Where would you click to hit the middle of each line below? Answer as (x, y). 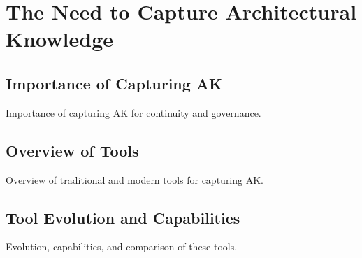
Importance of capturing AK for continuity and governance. (133, 112)
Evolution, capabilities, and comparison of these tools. (122, 246)
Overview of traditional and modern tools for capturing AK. (135, 179)
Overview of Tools (72, 150)
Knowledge (60, 39)
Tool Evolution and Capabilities (123, 217)
